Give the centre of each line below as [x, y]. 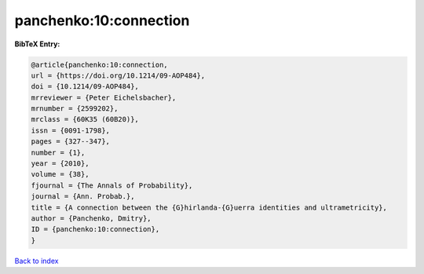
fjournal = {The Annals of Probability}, [112, 185]
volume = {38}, [60, 174]
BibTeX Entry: [37, 44]
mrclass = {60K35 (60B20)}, [85, 119]
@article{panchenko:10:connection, [99, 64]
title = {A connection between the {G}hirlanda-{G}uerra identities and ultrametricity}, [209, 207]
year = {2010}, [60, 164]
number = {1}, [58, 152]
